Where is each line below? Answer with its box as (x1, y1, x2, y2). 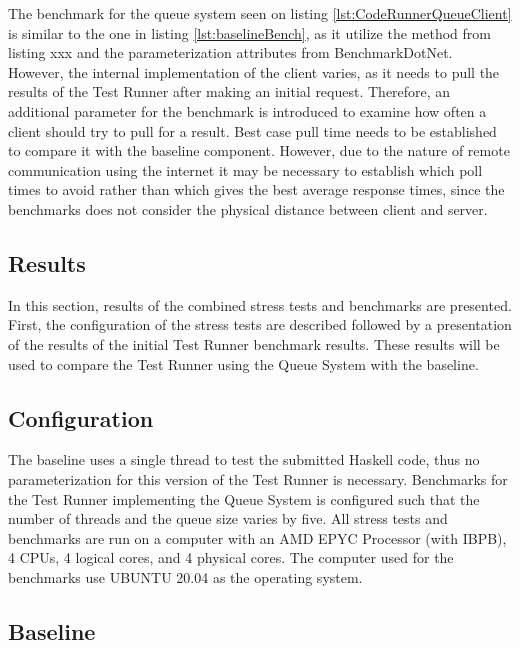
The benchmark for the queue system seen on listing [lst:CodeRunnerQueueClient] (8, 3, 512, 23)
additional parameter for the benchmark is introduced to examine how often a (8, 100, 487, 121)
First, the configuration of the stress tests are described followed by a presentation (8, 314, 512, 335)
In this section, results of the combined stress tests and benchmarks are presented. (8, 294, 512, 315)
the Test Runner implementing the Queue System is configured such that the (8, 488, 480, 509)
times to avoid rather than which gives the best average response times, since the (8, 179, 505, 200)
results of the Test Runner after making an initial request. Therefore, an (8, 81, 451, 102)
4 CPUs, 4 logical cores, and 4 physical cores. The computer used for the (8, 547, 454, 568)
